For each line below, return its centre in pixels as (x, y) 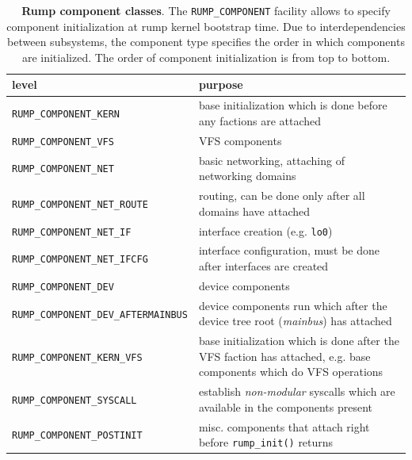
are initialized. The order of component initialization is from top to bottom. (206, 57)
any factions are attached (260, 120)
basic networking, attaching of (271, 160)
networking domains (247, 176)
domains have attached (254, 211)
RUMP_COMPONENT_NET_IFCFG (80, 260)
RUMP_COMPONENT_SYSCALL (74, 400)
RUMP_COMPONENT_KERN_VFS (77, 357)
